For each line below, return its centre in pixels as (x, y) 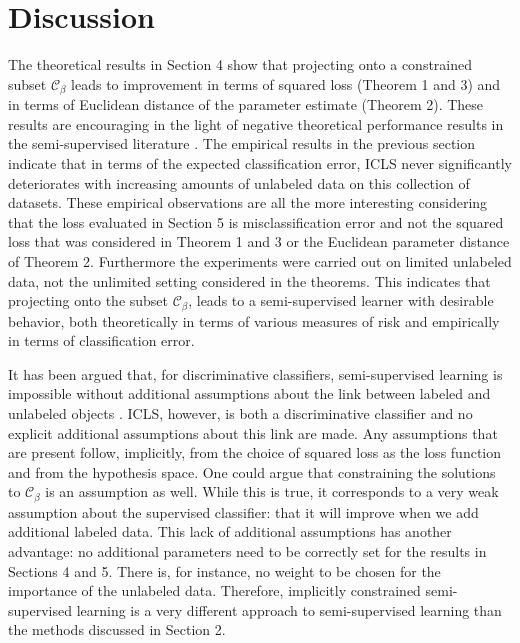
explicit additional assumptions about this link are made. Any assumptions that (253, 432)
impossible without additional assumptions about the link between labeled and (249, 393)
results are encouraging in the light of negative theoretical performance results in (256, 123)
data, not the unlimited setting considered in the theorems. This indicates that (249, 280)
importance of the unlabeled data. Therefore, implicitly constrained (214, 590)
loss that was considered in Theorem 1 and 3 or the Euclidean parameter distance (259, 241)
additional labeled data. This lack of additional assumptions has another (230, 531)
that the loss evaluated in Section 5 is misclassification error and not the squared (256, 221)
